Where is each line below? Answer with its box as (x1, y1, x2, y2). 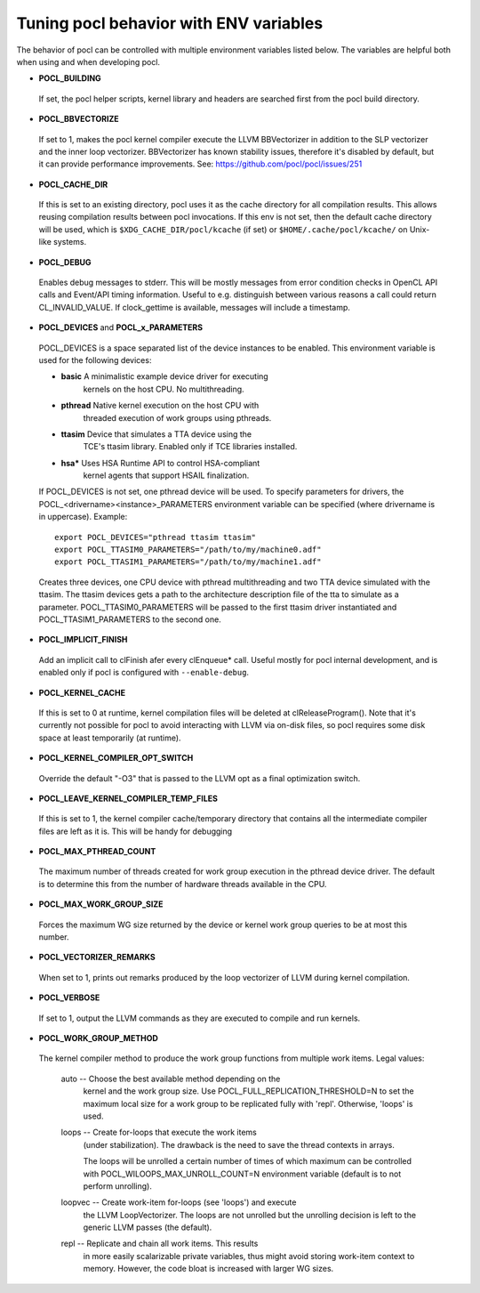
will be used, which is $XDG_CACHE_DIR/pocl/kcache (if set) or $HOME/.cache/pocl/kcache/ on (38, 223, 408, 235)
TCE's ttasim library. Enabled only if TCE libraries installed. (83, 441, 298, 452)
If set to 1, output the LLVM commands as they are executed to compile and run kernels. (38, 1013, 361, 1023)
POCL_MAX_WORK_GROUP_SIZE (38, 899, 164, 909)
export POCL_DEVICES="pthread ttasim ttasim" (54, 532, 257, 542)
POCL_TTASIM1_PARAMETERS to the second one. (38, 614, 221, 625)
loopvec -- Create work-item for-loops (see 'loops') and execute (60, 1197, 297, 1208)
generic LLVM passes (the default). (83, 1222, 212, 1232)
